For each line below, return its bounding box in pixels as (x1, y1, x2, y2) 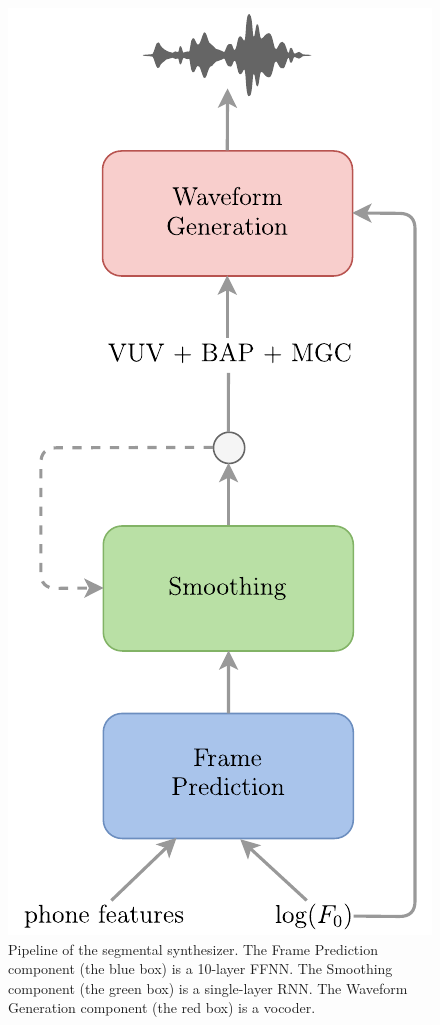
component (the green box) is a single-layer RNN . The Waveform (8, 977, 408, 998)
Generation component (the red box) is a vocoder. (8, 997, 316, 1018)
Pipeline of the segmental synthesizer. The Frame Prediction (8, 938, 378, 959)
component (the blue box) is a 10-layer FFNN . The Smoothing (8, 958, 393, 979)
